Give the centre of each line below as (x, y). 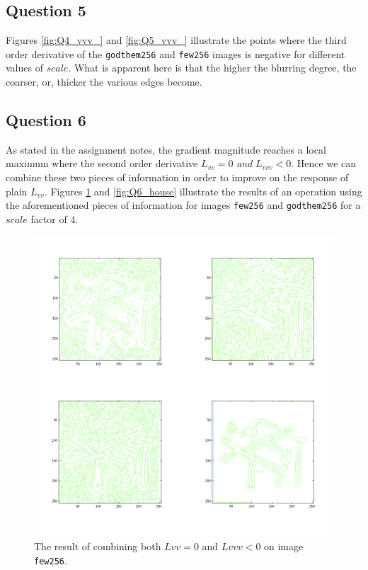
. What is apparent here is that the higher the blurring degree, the (212, 68)
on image (284, 546)
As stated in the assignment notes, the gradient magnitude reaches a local (166, 149)
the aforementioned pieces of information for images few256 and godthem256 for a (183, 205)
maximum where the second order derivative (102, 163)
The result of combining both (98, 546)
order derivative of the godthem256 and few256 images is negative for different (176, 53)
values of (24, 68)
